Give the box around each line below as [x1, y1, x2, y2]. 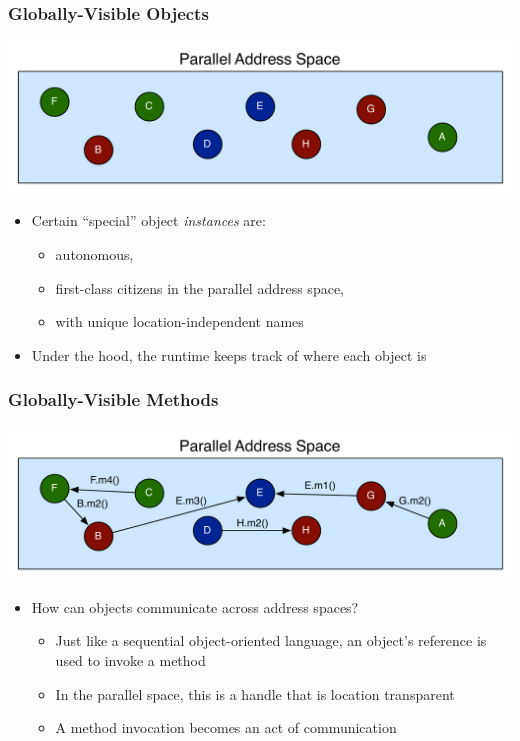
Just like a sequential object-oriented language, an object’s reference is [55, 630, 487, 651]
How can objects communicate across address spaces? [31, 596, 359, 617]
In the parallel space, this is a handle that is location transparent [55, 683, 455, 704]
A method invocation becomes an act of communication [55, 717, 397, 738]
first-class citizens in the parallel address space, [55, 277, 344, 298]
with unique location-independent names [55, 311, 304, 332]
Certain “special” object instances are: [31, 210, 266, 231]
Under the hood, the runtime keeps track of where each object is [31, 344, 427, 365]
